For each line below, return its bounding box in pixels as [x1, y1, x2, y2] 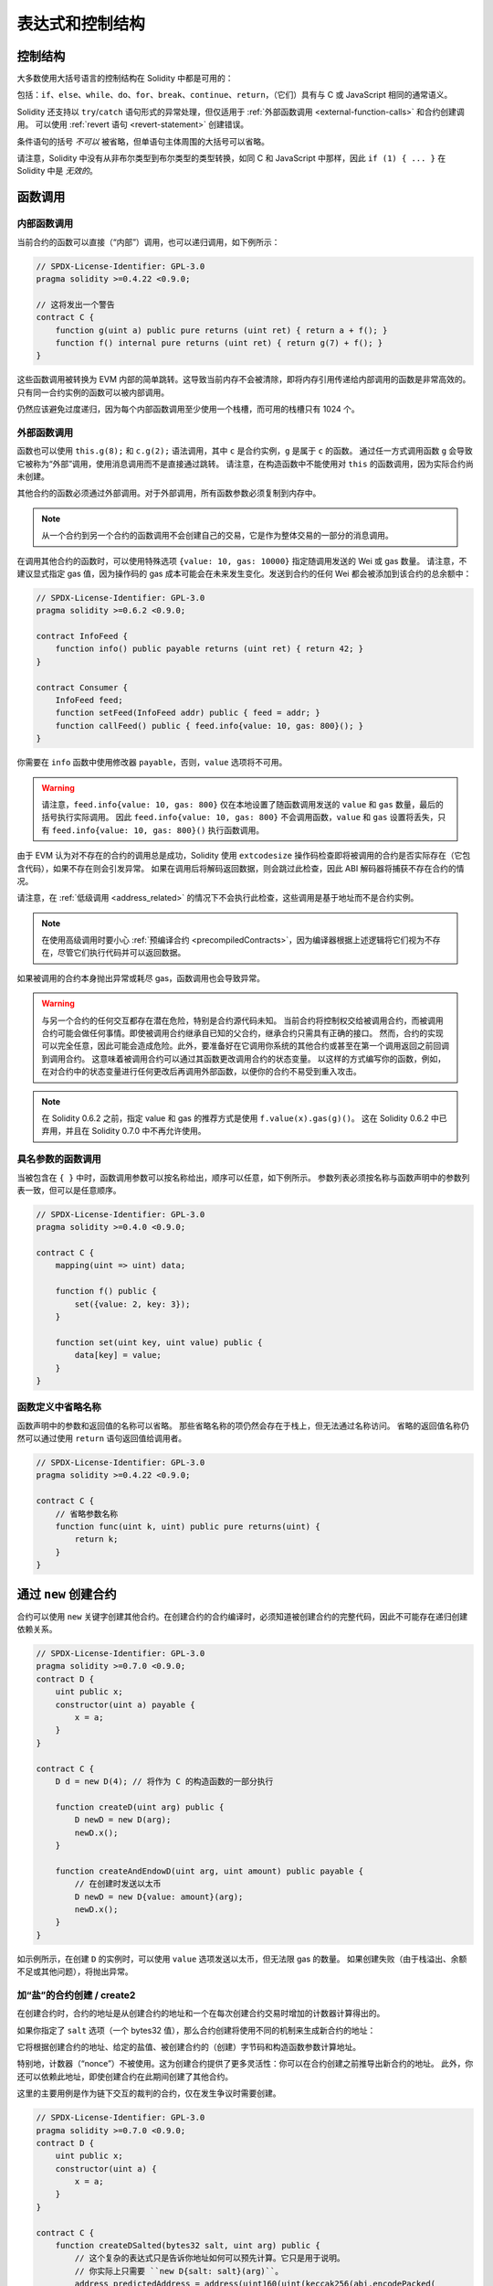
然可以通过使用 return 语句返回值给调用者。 [16, 1433, 187, 1444]
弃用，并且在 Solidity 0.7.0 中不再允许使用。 [41, 1126, 206, 1137]
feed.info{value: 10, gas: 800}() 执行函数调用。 [51, 824, 265, 836]
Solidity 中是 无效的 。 [16, 166, 98, 176]
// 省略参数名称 [55, 1509, 119, 1519]
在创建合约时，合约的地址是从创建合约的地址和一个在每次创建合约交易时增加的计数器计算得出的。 [16, 2008, 385, 2019]
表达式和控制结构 [16, 14, 146, 34]
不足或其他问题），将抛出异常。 [16, 1966, 133, 1977]
